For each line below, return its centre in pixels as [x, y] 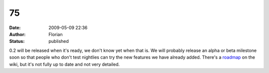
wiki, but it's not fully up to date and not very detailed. [65, 64]
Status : [17, 41]
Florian [56, 34]
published [59, 41]
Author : [17, 34]
